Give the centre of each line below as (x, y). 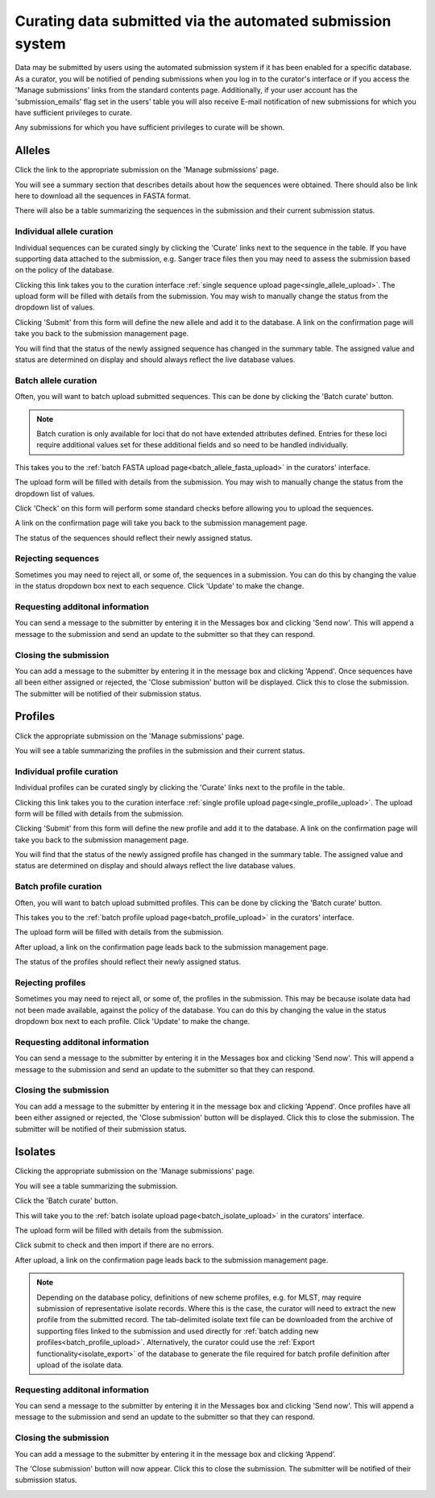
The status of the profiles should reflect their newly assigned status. (128, 962)
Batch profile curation (58, 887)
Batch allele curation (56, 381)
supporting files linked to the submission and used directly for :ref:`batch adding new (178, 1331)
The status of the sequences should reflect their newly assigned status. (134, 538)
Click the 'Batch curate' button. (66, 1200)
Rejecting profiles (50, 982)
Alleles (33, 150)
